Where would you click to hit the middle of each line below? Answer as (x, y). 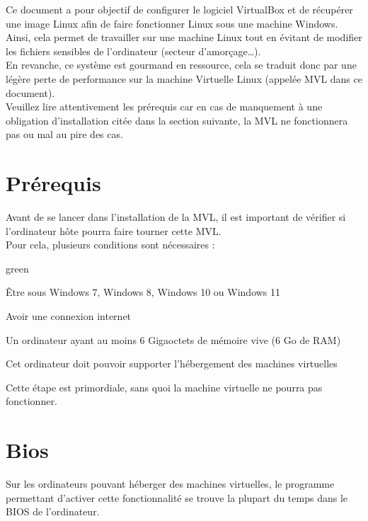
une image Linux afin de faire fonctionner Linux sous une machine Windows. (172, 23)
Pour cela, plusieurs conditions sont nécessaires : (110, 245)
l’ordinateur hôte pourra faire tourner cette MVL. (114, 230)
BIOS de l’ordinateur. (53, 511)
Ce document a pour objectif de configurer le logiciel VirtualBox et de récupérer (179, 9)
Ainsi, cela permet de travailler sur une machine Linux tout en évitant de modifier (184, 37)
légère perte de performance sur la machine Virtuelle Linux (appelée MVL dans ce (184, 78)
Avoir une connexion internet (69, 316)
